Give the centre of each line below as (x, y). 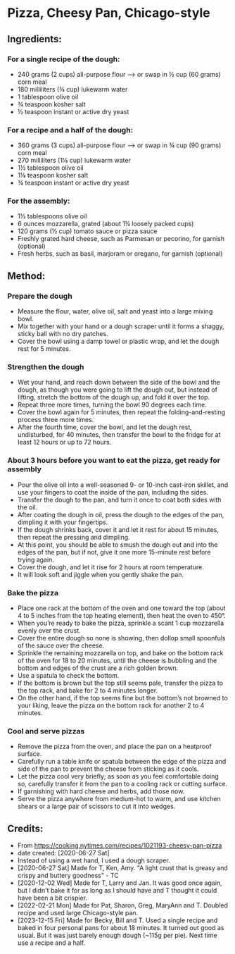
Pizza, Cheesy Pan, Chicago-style (109, 13)
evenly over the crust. (49, 631)
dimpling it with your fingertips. (63, 522)
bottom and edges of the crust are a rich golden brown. (98, 668)
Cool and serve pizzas (46, 731)
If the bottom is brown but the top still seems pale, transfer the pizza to (120, 683)
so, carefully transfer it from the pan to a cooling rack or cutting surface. (122, 784)
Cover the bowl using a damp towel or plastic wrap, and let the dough (118, 341)
